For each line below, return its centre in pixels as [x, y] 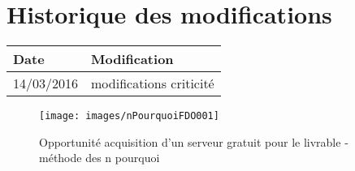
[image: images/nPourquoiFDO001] [129, 116]
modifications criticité [153, 83]
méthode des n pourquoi [100, 158]
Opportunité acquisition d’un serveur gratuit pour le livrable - [194, 141]
